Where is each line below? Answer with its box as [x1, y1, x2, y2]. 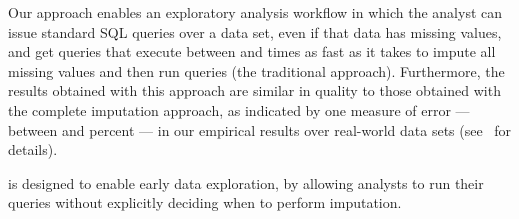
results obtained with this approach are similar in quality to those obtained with [8, 80, 501, 101]
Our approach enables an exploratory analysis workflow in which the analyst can [8, 2, 503, 22]
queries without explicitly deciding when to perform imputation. [8, 192, 402, 213]
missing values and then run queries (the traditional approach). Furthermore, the [8, 60, 505, 81]
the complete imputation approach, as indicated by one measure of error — [8, 99, 470, 120]
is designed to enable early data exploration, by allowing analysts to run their [8, 172, 484, 193]
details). [8, 139, 58, 160]
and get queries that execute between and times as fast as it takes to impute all [8, 41, 496, 62]
